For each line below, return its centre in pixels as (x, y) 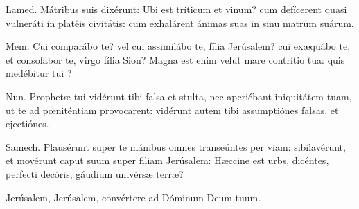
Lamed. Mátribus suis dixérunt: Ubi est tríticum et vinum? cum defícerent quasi (176, 9)
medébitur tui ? (39, 73)
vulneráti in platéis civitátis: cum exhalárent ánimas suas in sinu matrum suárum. (180, 22)
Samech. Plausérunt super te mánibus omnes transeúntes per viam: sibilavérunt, (176, 146)
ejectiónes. (27, 124)
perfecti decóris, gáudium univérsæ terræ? (95, 173)
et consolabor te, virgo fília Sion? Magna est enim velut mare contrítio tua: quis (175, 59)
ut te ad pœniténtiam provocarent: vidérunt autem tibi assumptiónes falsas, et (172, 110)
